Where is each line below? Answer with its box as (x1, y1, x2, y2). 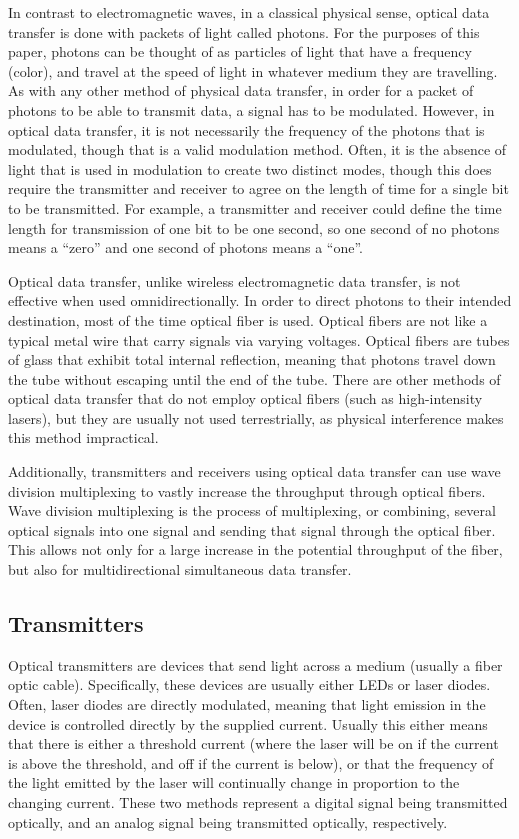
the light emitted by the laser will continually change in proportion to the (8, 772, 460, 793)
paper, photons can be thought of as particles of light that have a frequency (8, 41, 472, 62)
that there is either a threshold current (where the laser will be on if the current (8, 733, 499, 754)
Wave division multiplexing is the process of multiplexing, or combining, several (8, 500, 496, 521)
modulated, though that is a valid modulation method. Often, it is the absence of (8, 139, 507, 160)
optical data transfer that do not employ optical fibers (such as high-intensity (8, 388, 483, 409)
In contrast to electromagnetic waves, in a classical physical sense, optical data (8, 2, 490, 22)
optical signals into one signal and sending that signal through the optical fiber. (8, 519, 496, 540)
